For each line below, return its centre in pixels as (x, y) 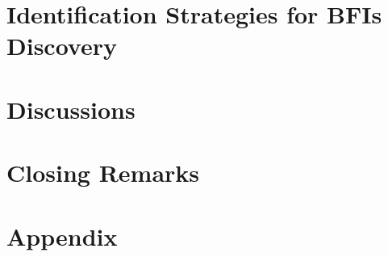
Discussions (71, 109)
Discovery (62, 46)
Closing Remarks (103, 173)
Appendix (62, 236)
